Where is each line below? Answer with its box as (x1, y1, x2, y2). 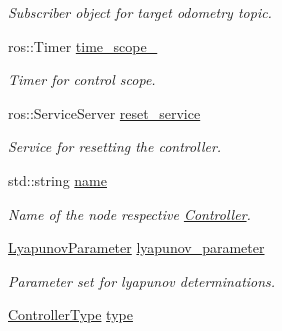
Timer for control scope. (8, 69, 156, 90)
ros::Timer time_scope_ (8, 35, 158, 56)
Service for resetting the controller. (8, 136, 222, 157)
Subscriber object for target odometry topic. (8, 2, 272, 22)
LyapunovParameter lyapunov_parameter (8, 237, 265, 258)
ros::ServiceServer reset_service (8, 102, 201, 123)
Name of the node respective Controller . (8, 203, 251, 224)
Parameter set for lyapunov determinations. (8, 270, 276, 291)
